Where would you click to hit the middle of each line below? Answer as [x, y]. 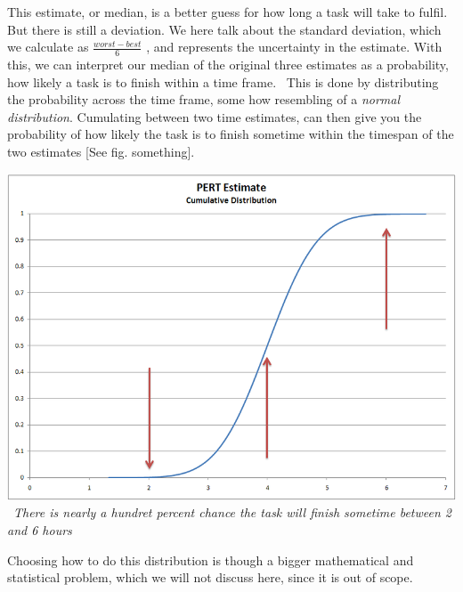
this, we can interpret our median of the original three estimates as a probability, [228, 65]
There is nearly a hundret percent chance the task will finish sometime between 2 [233, 512]
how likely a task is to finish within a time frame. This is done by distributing [223, 81]
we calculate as [48, 47]
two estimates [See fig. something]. [101, 151]
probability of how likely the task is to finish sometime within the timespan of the [231, 134]
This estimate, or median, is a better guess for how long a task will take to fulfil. [227, 12]
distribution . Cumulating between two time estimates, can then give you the [215, 116]
